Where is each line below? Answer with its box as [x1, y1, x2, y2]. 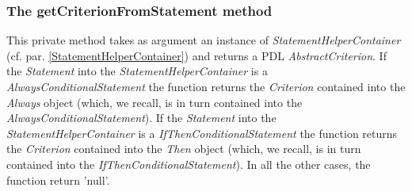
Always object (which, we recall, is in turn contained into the [6, 94, 303, 110]
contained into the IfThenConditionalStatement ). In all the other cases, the [6, 155, 371, 172]
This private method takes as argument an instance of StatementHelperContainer [6, 32, 401, 48]
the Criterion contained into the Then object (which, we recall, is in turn [6, 140, 361, 157]
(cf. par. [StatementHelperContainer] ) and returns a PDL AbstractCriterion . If [6, 47, 387, 63]
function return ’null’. [6, 171, 110, 188]
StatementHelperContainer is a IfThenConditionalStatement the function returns [6, 124, 398, 141]
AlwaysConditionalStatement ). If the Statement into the [6, 109, 277, 126]
